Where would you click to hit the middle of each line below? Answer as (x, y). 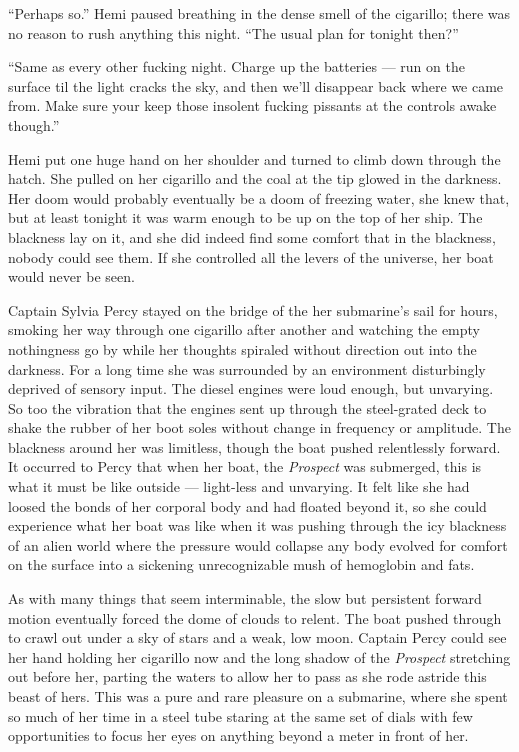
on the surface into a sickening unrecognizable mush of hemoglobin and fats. (241, 564)
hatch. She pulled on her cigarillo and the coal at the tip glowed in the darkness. (255, 178)
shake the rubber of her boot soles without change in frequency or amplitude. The (259, 427)
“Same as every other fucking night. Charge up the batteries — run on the (236, 66)
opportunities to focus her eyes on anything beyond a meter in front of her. (238, 735)
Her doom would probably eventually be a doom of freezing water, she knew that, (259, 197)
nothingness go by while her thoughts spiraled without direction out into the (242, 348)
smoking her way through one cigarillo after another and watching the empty (244, 329)
